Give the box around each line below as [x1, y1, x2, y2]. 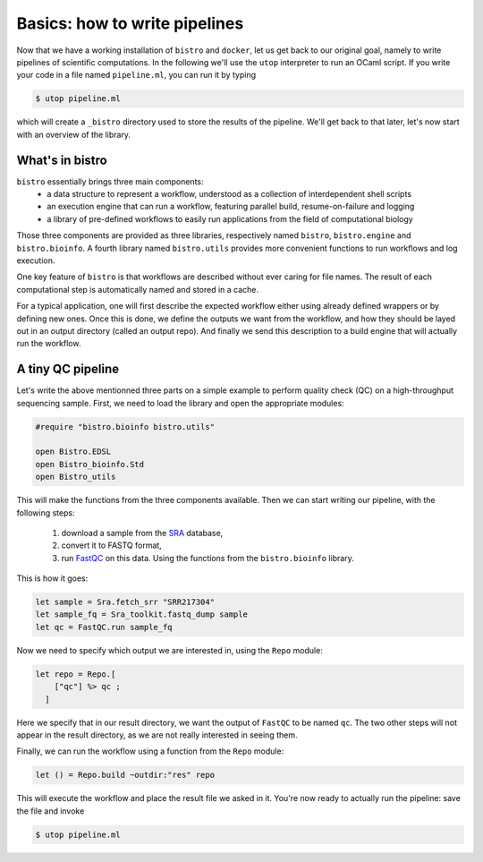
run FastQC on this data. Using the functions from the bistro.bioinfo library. [61, 552, 355, 563]
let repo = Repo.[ [35, 669, 116, 679]
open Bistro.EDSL [35, 447, 112, 457]
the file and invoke [16, 806, 85, 816]
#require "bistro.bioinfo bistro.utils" [35, 422, 215, 431]
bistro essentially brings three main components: [16, 175, 205, 187]
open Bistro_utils [35, 472, 116, 482]
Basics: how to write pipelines [16, 13, 244, 33]
